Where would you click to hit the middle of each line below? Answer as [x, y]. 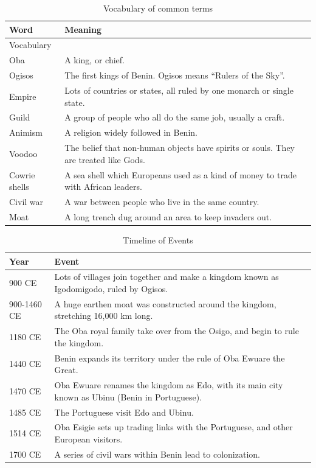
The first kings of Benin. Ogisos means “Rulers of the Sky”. [175, 75]
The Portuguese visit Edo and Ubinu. [124, 412]
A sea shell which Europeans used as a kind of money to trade [180, 174]
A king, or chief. [94, 60]
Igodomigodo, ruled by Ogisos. [111, 288]
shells [19, 187]
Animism [26, 132]
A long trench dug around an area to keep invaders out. [168, 216]
